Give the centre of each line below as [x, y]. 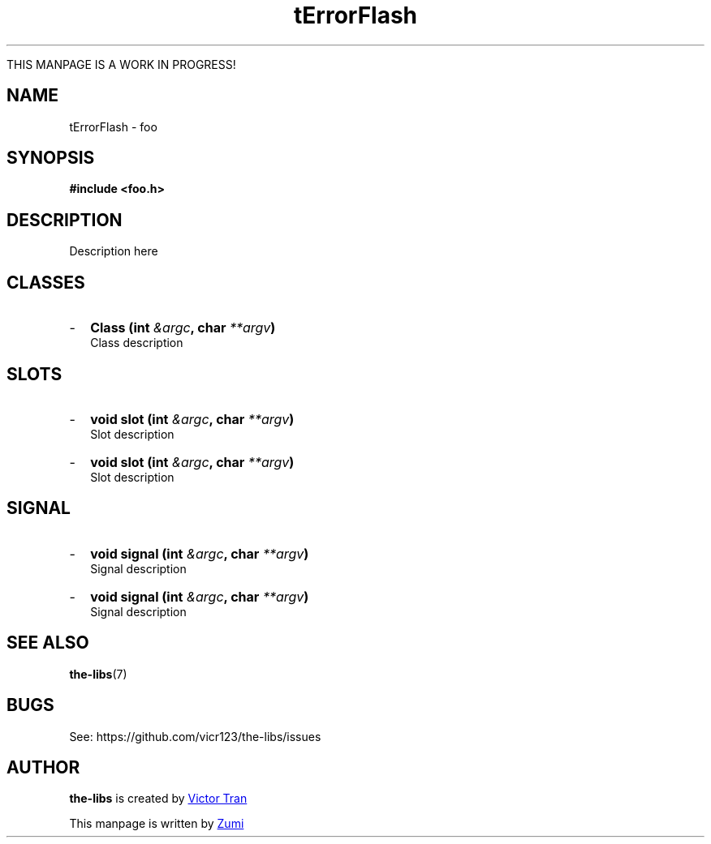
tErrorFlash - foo [113, 126]
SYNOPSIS [51, 158]
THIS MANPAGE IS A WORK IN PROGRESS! [121, 64]
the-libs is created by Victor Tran [158, 799]
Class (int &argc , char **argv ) [183, 328]
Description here [114, 251]
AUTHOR [43, 767]
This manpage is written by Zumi [157, 824]
